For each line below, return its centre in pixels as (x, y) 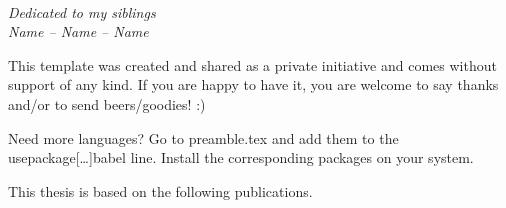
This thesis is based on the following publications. (160, 190)
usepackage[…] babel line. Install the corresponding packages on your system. (241, 157)
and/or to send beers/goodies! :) (107, 103)
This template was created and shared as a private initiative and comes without (252, 64)
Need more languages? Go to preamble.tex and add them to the (203, 137)
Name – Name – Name (78, 31)
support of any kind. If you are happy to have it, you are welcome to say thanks (253, 84)
